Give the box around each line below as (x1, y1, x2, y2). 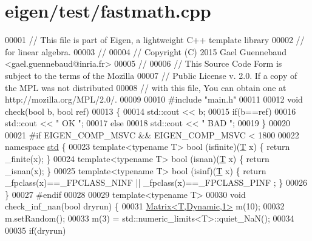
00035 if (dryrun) (5, 223, 66, 236)
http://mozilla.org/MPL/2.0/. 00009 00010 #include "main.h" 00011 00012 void (5, 93, 303, 106)
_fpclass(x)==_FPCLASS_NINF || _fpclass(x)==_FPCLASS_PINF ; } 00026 (5, 176, 307, 189)
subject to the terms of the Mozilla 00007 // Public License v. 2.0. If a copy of (5, 69, 297, 81)
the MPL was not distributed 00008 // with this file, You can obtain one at (5, 81, 287, 93)
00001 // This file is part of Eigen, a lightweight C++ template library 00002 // (5, 33, 305, 46)
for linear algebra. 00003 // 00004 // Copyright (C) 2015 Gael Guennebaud (5, 45, 287, 58)
